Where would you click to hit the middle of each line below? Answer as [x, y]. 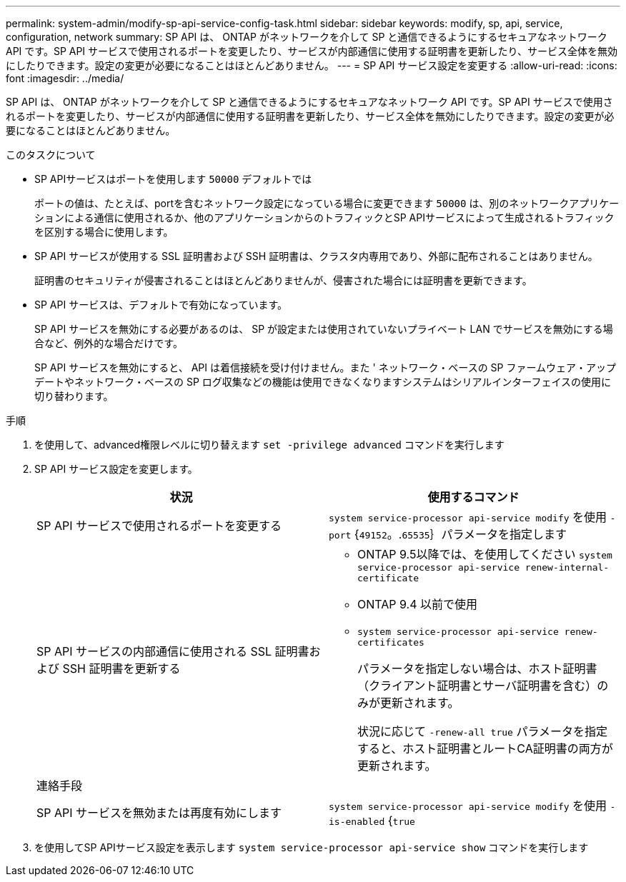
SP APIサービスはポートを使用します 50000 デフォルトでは [173, 179]
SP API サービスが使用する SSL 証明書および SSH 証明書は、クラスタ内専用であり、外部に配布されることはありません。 [316, 256]
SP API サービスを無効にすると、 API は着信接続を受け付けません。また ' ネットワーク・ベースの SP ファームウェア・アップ [326, 367]
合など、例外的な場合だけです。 [109, 343]
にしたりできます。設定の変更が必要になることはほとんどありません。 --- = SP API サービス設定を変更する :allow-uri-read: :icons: [312, 65]
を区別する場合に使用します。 [104, 232]
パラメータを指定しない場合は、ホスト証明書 [477, 668]
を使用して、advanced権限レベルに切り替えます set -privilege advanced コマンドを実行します [269, 445]
